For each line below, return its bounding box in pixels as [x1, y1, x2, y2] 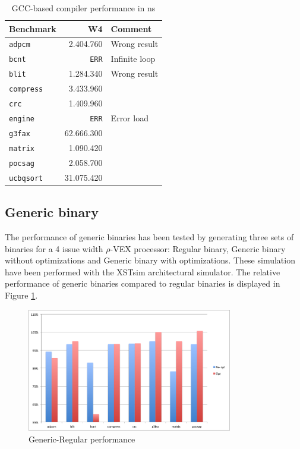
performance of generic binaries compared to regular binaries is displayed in [5, 277, 280, 290]
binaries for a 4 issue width [5, 242, 103, 255]
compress [9, 85, 43, 94]
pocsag [9, 159, 34, 168]
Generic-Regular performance [29, 433, 135, 445]
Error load [110, 112, 149, 124]
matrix [9, 144, 34, 153]
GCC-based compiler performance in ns [11, 2, 156, 14]
